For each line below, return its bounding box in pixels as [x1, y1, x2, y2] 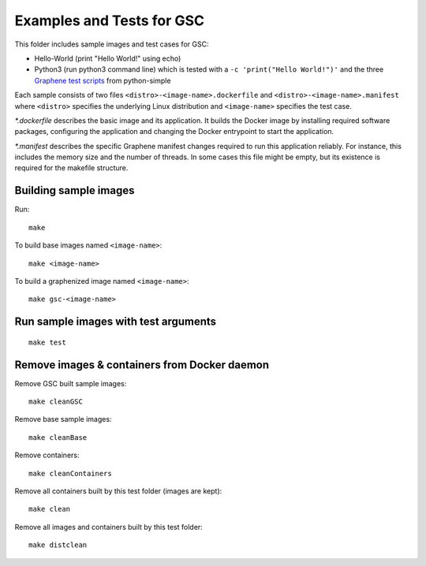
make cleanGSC [28, 397, 83, 406]
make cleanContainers [28, 469, 112, 478]
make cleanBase [28, 433, 88, 441]
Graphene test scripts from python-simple [34, 76, 171, 85]
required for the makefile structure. [14, 163, 129, 173]
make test [28, 337, 66, 347]
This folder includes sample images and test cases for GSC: [14, 39, 209, 49]
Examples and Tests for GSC [14, 12, 205, 29]
